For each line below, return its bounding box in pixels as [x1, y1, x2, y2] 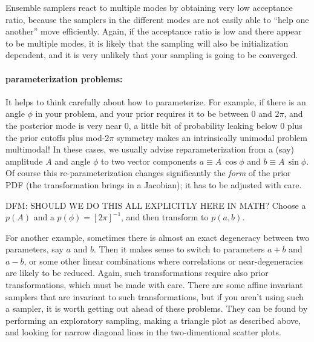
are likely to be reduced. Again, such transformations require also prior [5, 266, 269, 279]
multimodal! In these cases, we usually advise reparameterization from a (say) [5, 143, 294, 156]
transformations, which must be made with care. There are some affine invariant [5, 278, 303, 291]
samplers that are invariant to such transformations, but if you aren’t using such [5, 290, 304, 303]
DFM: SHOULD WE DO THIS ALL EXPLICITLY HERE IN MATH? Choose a [5, 199, 306, 211]
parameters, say [5, 243, 64, 255]
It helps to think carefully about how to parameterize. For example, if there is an [5, 95, 306, 108]
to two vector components [101, 154, 197, 167]
